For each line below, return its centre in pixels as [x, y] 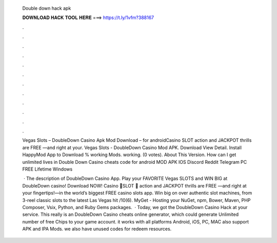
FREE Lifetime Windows [47, 169]
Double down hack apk [47, 8]
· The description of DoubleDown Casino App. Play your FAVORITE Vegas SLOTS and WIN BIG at [125, 179]
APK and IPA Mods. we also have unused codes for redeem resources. [97, 229]
